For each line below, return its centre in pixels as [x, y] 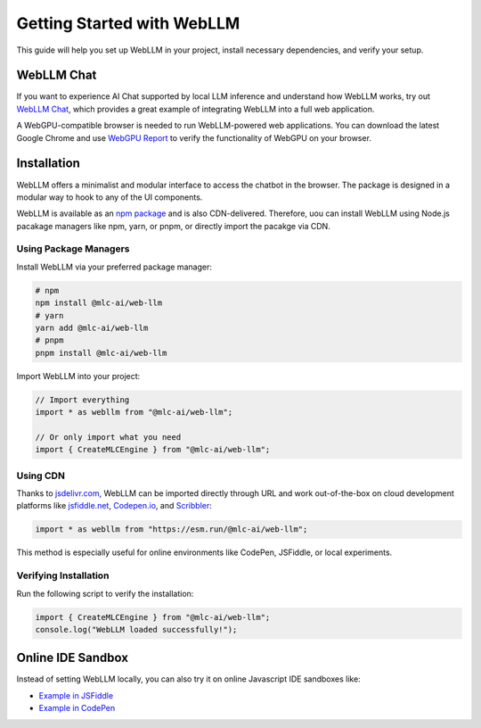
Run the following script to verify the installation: [105, 593]
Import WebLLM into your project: [78, 376]
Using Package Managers [73, 249]
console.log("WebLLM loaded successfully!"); [136, 629]
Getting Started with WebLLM [128, 23]
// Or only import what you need [108, 437]
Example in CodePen [77, 708]
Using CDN [41, 476]
